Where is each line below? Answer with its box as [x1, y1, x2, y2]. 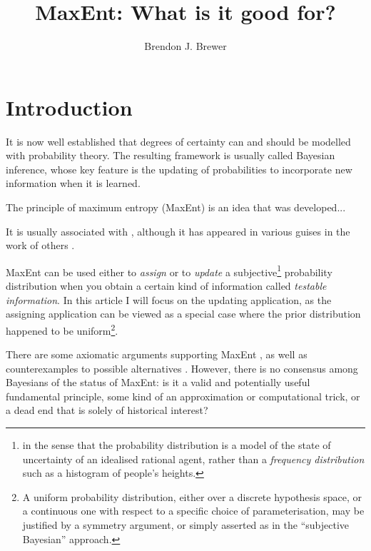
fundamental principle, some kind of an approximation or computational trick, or [6, 388, 360, 403]
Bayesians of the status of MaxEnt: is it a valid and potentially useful [6, 375, 310, 390]
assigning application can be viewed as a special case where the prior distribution [6, 306, 361, 321]
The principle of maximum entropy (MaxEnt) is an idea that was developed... [6, 200, 346, 215]
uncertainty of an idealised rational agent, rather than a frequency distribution [22, 451, 365, 466]
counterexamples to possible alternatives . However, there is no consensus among [6, 360, 358, 375]
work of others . [6, 238, 75, 253]
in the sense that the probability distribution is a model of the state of [22, 438, 331, 453]
